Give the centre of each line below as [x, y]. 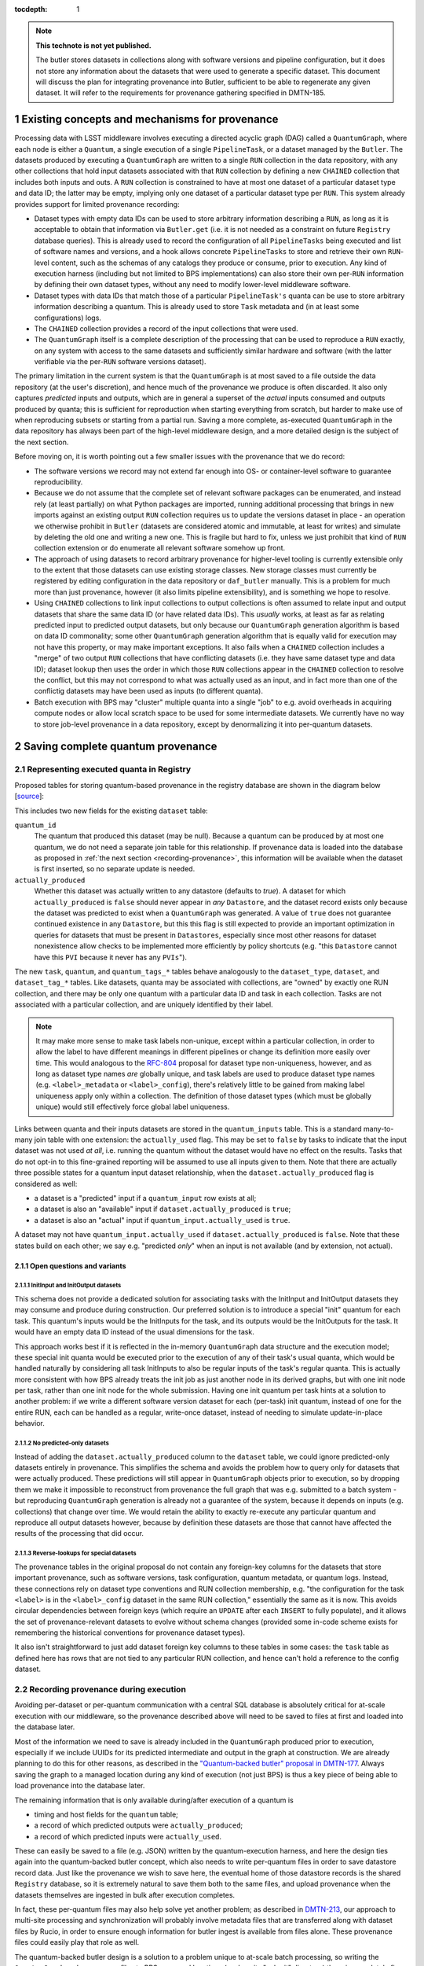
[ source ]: [29, 796]
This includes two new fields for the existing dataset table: [111, 811]
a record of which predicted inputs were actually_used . [128, 1836]
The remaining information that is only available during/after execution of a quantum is [154, 1800]
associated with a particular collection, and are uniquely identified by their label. [144, 1005]
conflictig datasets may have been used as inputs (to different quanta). [148, 691]
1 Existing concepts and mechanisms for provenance [146, 119]
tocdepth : [31, 9]
